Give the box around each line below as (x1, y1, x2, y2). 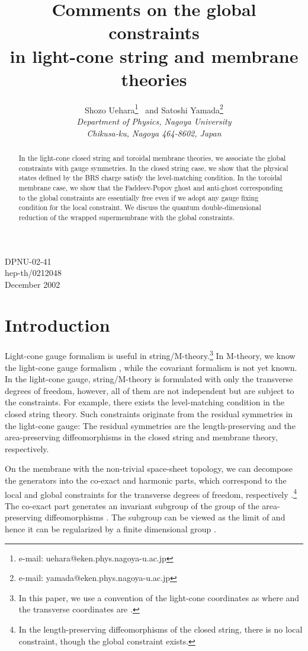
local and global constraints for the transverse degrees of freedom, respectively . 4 (5, 486, 297, 500)
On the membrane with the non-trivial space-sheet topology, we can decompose (5, 462, 293, 475)
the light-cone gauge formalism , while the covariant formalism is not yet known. (5, 361, 297, 373)
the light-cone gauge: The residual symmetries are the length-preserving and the (5, 419, 296, 431)
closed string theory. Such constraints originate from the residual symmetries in (5, 408, 293, 420)
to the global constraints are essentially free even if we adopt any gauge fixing (18, 192, 259, 202)
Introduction (5, 313, 110, 337)
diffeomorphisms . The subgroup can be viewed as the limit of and (44, 511, 285, 523)
